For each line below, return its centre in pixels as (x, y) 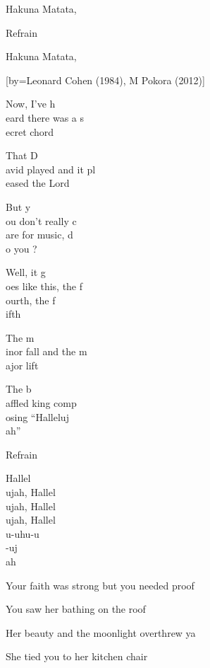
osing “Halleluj (37, 416)
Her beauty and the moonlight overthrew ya (101, 632)
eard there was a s (45, 117)
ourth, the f (31, 300)
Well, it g (26, 272)
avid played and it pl (51, 169)
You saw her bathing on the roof (76, 609)
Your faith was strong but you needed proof (100, 585)
